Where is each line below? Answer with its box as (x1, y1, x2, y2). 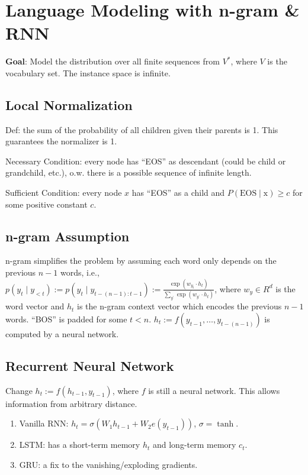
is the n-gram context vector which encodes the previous (76, 300, 282, 312)
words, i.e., (60, 266, 100, 279)
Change (5, 384, 33, 396)
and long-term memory (152, 438, 236, 451)
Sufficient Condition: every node (5, 186, 122, 199)
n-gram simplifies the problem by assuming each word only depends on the (5, 254, 277, 267)
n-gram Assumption (5, 227, 130, 245)
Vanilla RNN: (19, 417, 69, 429)
